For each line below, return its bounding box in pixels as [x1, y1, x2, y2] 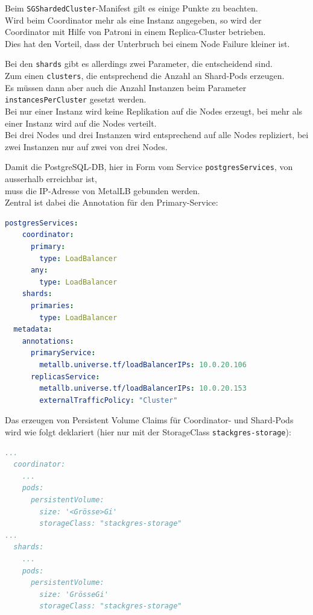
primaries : [30, 301, 74, 310]
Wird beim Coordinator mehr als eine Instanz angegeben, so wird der [5, 13, 262, 26]
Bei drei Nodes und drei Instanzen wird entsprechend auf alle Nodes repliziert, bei [5, 128, 309, 141]
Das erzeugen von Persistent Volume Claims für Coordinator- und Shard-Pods [5, 414, 294, 426]
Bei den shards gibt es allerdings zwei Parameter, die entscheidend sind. [5, 57, 273, 70]
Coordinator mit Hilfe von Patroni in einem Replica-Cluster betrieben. [5, 25, 266, 38]
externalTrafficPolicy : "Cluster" [39, 396, 178, 405]
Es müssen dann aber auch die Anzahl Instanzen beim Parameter [5, 81, 247, 93]
